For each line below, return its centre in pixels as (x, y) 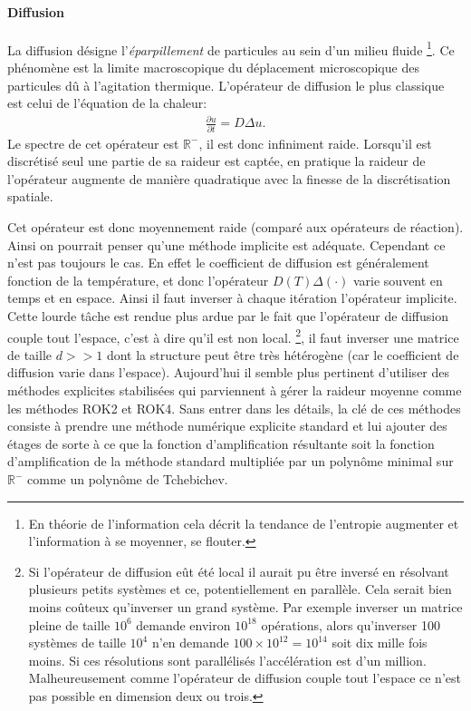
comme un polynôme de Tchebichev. (128, 479)
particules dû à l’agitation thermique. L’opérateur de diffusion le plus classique (226, 85)
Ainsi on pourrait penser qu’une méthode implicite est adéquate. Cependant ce (226, 244)
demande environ (183, 624)
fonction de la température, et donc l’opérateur (138, 280)
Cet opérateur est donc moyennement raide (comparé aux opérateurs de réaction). (235, 227)
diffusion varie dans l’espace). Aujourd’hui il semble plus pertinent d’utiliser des (229, 372)
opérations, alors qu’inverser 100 (351, 624)
